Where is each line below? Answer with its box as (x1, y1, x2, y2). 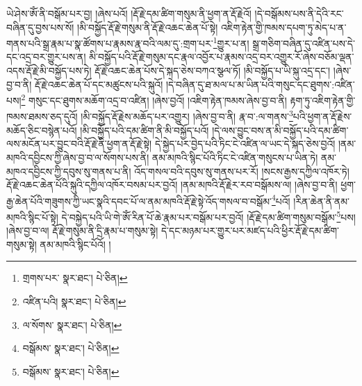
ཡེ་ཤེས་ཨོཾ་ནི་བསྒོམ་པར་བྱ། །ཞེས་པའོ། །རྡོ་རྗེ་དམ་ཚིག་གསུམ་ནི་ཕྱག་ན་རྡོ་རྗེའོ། (6, 6, 252, 20)
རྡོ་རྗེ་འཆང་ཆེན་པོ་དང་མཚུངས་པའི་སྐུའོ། (34, 77, 163, 91)
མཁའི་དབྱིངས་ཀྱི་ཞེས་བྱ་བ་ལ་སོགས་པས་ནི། (6, 150, 149, 164)
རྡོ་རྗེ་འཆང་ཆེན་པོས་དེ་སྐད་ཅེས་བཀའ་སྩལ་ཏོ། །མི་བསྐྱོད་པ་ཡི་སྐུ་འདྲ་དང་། (94, 63, 331, 78)
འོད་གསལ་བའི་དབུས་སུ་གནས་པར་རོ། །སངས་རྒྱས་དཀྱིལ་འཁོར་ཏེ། (134, 163, 349, 178)
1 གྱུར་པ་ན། (213, 34, 249, 50)
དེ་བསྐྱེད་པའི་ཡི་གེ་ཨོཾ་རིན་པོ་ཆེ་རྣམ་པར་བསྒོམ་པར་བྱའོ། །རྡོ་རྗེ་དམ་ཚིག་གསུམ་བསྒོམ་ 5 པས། (61, 207, 356, 224)
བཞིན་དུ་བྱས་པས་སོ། (6, 19, 74, 34)
